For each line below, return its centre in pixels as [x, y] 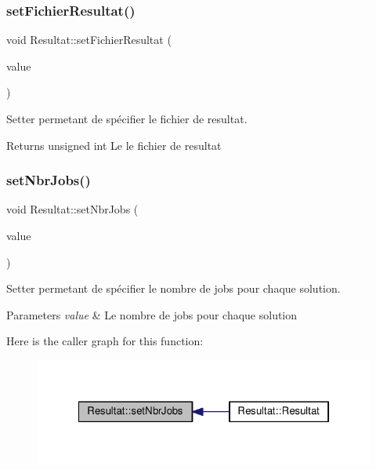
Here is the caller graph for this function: [105, 341]
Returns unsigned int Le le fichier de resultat [114, 145]
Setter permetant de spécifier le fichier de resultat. [127, 118]
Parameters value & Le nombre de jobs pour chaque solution [152, 314]
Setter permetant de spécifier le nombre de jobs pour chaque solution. [174, 288]
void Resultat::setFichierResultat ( [89, 40]
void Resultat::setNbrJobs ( [72, 209]
